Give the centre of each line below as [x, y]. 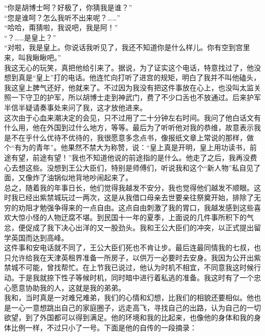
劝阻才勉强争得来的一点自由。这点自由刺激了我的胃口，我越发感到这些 [136, 207]
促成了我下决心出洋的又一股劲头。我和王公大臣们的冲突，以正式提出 [139, 227]
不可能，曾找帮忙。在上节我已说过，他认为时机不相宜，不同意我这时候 [136, 267]
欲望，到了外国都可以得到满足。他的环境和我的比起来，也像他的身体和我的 [129, 317]
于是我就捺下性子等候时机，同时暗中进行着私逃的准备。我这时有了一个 [136, 278]
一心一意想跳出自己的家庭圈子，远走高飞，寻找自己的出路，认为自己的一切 [136, 307]
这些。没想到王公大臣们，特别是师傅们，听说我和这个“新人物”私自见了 [143, 167]
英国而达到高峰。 [39, 237]
